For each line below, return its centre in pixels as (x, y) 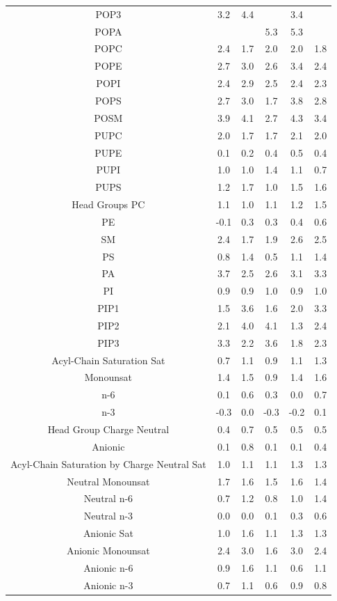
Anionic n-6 (108, 567)
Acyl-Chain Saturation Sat (108, 360)
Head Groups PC (108, 204)
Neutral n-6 (108, 498)
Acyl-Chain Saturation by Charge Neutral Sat (108, 463)
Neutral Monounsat (108, 481)
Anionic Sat (108, 533)
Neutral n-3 (108, 516)
